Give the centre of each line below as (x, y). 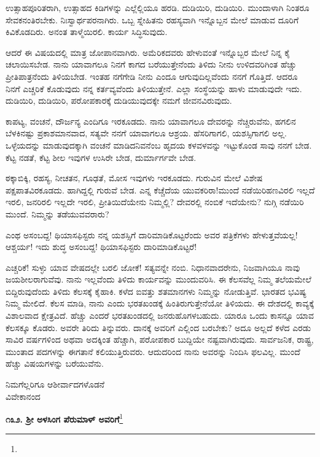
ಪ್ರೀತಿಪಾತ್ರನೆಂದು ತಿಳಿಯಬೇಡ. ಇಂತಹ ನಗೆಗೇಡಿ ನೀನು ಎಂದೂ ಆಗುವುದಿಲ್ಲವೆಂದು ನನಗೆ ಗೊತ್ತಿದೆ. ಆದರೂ (152, 76)
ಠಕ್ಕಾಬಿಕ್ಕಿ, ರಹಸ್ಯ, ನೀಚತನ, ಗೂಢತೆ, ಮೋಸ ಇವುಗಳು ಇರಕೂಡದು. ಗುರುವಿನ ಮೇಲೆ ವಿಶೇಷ (134, 178)
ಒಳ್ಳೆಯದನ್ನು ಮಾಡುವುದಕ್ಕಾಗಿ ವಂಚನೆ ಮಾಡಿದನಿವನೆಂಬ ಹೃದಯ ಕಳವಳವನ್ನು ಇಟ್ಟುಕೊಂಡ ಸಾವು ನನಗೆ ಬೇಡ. (159, 145)
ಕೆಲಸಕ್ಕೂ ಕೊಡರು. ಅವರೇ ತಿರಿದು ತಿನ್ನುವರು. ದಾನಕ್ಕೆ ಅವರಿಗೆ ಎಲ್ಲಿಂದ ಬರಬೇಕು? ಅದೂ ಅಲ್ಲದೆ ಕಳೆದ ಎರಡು (158, 327)
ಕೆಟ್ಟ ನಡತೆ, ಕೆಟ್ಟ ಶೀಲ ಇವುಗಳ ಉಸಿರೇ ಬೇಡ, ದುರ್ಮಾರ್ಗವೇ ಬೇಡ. (101, 157)
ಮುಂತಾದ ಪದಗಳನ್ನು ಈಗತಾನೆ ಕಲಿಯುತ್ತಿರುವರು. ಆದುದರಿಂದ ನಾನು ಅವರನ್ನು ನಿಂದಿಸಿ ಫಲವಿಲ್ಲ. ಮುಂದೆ (153, 351)
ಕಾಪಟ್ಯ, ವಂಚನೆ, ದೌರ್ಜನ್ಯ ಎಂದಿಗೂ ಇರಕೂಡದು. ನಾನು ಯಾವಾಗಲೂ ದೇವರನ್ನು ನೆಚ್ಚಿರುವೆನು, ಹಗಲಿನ (151, 121)
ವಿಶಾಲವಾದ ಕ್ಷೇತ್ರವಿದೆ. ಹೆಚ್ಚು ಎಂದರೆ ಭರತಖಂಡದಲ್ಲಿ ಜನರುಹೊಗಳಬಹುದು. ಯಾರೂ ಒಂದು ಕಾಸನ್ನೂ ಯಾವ (160, 315)
